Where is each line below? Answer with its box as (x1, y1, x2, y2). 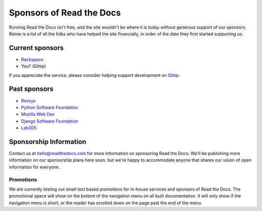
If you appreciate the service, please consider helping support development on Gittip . (9, 72, 180, 78)
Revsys (21, 98, 36, 104)
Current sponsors (9, 44, 64, 52)
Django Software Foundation (21, 118, 79, 124)
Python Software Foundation (21, 105, 79, 110)
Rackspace (21, 56, 44, 62)
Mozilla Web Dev (21, 111, 55, 117)
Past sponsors (9, 85, 53, 93)
